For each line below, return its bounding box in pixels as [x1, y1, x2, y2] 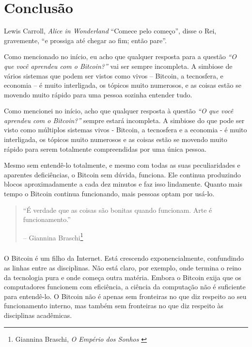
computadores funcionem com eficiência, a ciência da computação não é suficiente [4, 282, 246, 292]
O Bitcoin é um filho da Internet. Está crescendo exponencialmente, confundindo [4, 253, 244, 263]
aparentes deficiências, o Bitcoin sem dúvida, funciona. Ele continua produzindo [4, 169, 241, 179]
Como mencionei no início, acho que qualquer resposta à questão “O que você [4, 106, 234, 116]
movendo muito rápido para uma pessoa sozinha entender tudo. [4, 89, 192, 99]
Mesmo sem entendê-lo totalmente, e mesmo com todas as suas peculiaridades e [4, 160, 240, 170]
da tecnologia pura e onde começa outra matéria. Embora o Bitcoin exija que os [4, 272, 241, 282]
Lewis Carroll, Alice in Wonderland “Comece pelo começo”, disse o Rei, [4, 26, 217, 36]
